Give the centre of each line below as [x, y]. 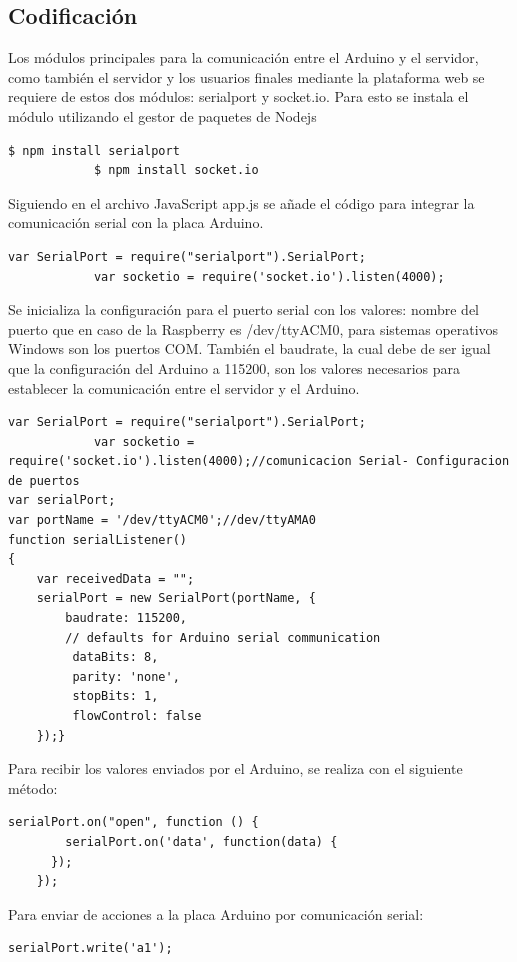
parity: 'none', [126, 676]
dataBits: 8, [115, 657]
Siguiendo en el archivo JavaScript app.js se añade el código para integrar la [241, 202]
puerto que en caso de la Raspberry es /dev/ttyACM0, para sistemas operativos [253, 328]
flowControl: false [137, 716]
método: [33, 787]
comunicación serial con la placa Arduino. [136, 222]
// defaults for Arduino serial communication [223, 637]
